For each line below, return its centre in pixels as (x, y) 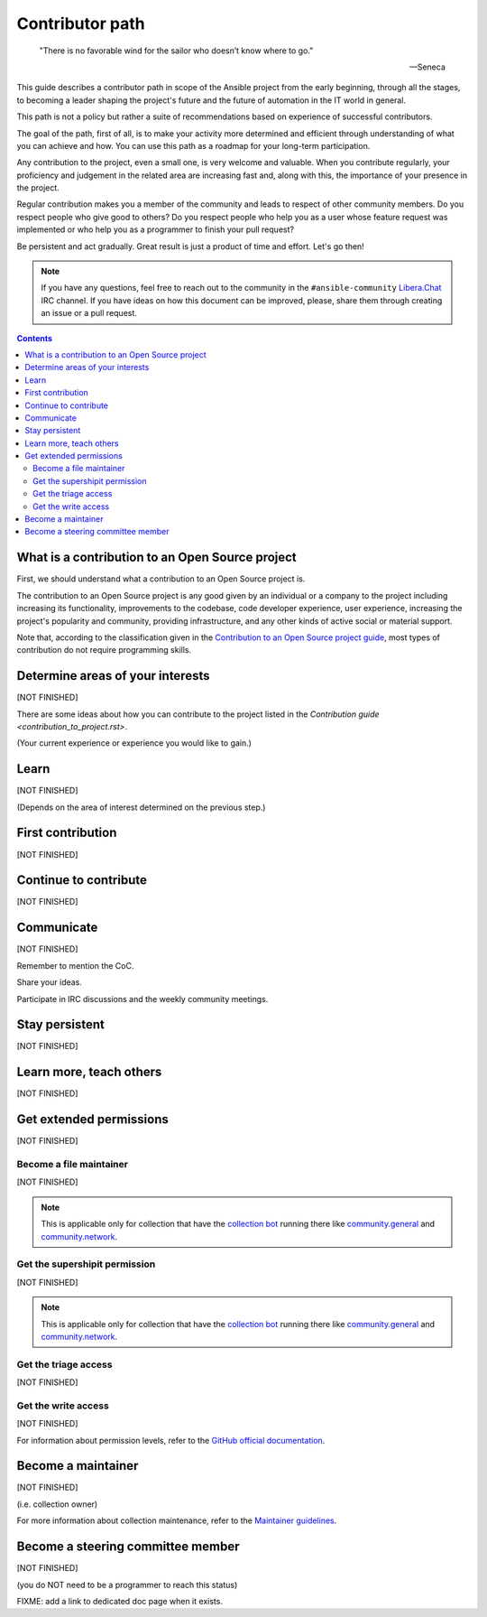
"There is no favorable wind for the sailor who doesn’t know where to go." (176, 51)
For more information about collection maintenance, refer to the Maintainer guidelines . (177, 1520)
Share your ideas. (50, 982)
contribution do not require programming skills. (104, 650)
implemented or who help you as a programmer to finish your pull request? (156, 229)
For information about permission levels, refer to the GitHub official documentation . (171, 1440)
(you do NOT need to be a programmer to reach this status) (127, 1584)
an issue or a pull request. (89, 313)
